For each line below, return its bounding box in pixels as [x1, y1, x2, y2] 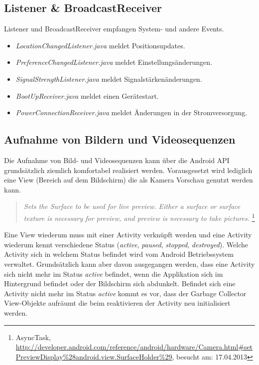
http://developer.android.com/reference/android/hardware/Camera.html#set [15, 342, 253, 352]
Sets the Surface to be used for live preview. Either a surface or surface [23, 201, 241, 211]
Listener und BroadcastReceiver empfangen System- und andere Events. [4, 23, 224, 34]
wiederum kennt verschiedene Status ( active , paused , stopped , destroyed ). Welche [4, 239, 249, 249]
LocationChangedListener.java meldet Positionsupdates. [15, 40, 185, 50]
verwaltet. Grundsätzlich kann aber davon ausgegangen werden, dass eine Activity [4, 258, 255, 269]
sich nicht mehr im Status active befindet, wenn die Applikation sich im [4, 268, 223, 279]
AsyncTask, [15, 332, 51, 342]
